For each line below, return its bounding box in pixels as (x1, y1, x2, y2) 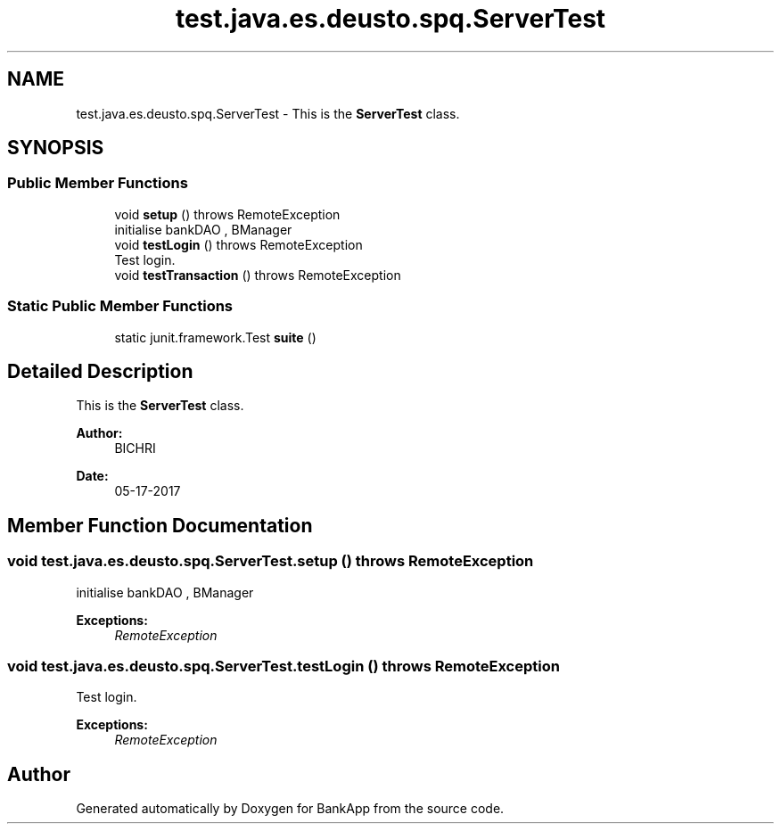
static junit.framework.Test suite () (114, 329, 317, 345)
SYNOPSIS (7, 136, 104, 160)
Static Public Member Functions (7, 297, 234, 316)
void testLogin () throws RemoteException (114, 236, 363, 252)
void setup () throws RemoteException (114, 206, 341, 222)
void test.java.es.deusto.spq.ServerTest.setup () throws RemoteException (7, 552, 534, 571)
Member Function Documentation (7, 514, 313, 537)
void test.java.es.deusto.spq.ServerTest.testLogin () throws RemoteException (7, 657, 560, 675)
